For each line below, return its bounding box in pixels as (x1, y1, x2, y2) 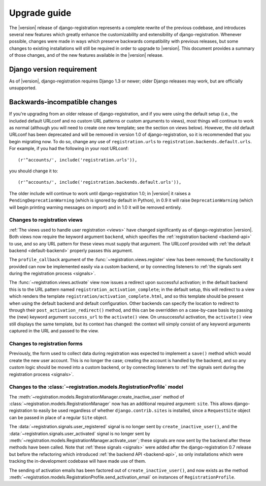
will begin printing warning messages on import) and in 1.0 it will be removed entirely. (9, 204, 182, 210)
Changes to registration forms (9, 340, 83, 347)
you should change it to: (9, 168, 59, 174)
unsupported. (9, 85, 37, 91)
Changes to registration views (9, 216, 83, 223)
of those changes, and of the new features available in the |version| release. (9, 52, 164, 58)
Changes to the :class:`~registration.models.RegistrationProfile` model (9, 383, 183, 390)
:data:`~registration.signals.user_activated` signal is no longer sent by (9, 430, 150, 437)
